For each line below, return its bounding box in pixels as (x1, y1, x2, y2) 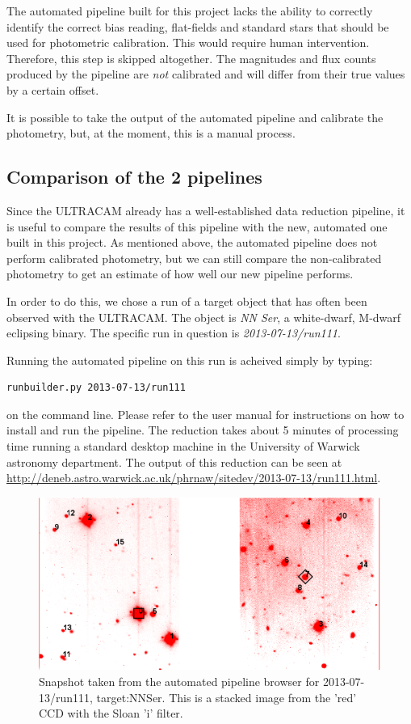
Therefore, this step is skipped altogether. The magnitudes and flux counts (6, 49, 376, 66)
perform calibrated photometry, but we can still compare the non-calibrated (6, 249, 382, 266)
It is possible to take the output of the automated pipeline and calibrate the (6, 108, 384, 125)
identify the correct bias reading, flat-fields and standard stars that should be (6, 18, 389, 35)
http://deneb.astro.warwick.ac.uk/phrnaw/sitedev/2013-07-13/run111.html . (6, 469, 381, 486)
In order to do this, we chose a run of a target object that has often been (6, 292, 367, 309)
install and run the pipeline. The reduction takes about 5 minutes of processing (6, 421, 399, 438)
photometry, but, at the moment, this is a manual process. (6, 125, 296, 142)
